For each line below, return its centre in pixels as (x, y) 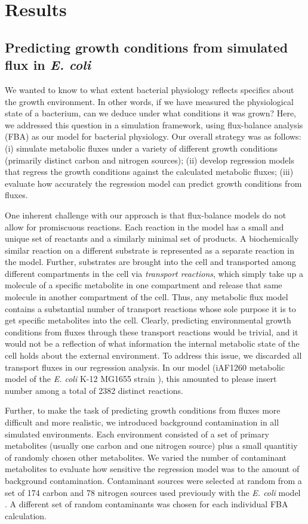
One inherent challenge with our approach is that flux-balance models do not (146, 215)
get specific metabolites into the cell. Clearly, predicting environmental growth (148, 320)
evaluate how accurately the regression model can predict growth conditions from (153, 183)
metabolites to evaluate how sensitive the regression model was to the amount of (152, 469)
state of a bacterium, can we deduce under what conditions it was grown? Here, (151, 113)
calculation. (26, 515)
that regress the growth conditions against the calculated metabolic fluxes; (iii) (149, 172)
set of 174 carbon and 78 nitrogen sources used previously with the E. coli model (153, 492)
